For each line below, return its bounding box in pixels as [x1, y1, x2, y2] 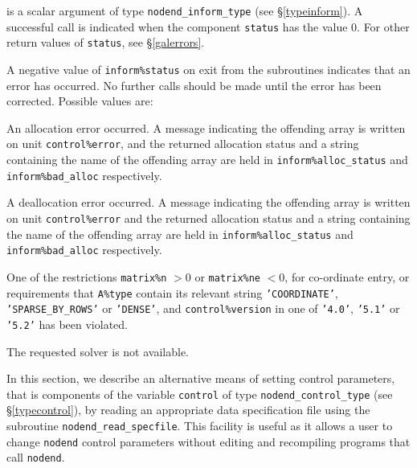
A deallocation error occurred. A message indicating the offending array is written [6, 194, 411, 211]
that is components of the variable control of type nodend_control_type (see [6, 385, 393, 402]
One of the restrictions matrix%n [6, 268, 167, 285]
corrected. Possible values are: [6, 92, 153, 109]
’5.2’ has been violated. [6, 315, 128, 332]
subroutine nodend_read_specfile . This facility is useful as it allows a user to [6, 417, 393, 433]
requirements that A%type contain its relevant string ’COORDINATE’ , [6, 284, 338, 301]
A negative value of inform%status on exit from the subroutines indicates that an [6, 60, 411, 77]
